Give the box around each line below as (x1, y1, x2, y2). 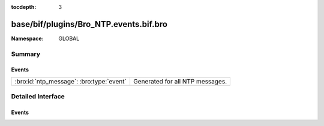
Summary (11, 50, 41, 58)
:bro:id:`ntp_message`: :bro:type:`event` (14, 77, 127, 85)
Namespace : (11, 35, 44, 42)
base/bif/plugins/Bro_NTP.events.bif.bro (11, 19, 168, 29)
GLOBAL (58, 35, 80, 42)
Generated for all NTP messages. (133, 77, 227, 85)
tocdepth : (11, 4, 37, 10)
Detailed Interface (11, 92, 65, 101)
